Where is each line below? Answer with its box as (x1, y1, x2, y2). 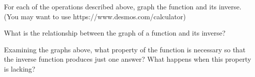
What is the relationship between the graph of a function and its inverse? (4, 28, 226, 38)
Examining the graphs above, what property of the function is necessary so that (4, 44, 246, 54)
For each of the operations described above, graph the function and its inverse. (4, 1, 242, 11)
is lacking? (4, 63, 36, 74)
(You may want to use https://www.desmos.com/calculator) (4, 11, 186, 21)
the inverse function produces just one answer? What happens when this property (4, 54, 252, 64)
